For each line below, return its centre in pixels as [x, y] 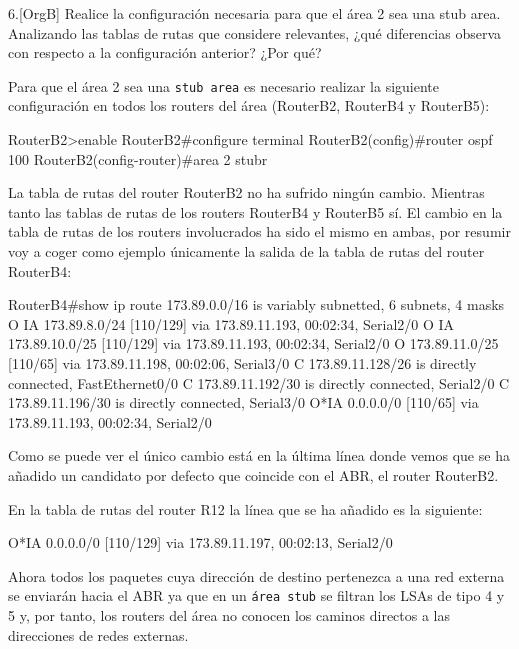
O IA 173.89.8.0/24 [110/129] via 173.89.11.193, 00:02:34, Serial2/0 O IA [231, 323]
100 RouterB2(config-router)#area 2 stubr [138, 158]
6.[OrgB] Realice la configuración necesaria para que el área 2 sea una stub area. [254, 13]
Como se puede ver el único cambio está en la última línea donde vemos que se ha [259, 455]
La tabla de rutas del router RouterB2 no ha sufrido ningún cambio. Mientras [246, 192]
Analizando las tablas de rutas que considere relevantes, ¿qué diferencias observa [255, 32]
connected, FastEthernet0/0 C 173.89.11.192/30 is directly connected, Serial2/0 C [259, 382]
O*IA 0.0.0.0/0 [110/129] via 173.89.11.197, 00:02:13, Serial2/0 [200, 542]
